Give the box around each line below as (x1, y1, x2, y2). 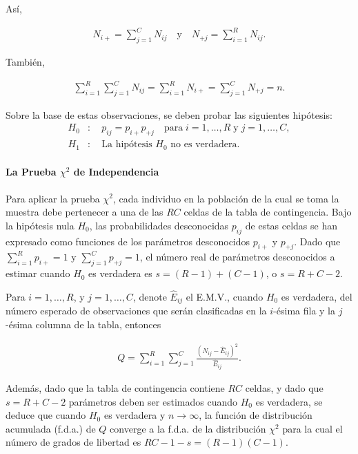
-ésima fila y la (273, 303, 335, 318)
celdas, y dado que (245, 381, 324, 395)
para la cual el (282, 421, 343, 435)
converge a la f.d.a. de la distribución (110, 421, 266, 435)
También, (6, 54, 45, 68)
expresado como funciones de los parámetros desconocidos (6, 234, 250, 248)
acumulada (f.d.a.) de (6, 421, 96, 435)
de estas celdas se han (245, 218, 338, 232)
